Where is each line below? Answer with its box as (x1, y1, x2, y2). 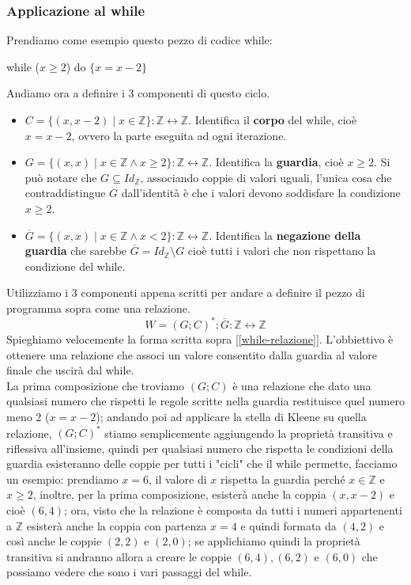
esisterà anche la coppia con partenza (26, 517, 207, 534)
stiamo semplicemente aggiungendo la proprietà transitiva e (104, 424, 393, 441)
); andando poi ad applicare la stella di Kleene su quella (96, 408, 367, 424)
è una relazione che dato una (232, 377, 371, 393)
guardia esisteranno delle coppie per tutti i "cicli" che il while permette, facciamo (6, 455, 398, 472)
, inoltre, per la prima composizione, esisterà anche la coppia (32, 486, 326, 503)
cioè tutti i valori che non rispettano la (187, 242, 376, 259)
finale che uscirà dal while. (6, 362, 134, 378)
